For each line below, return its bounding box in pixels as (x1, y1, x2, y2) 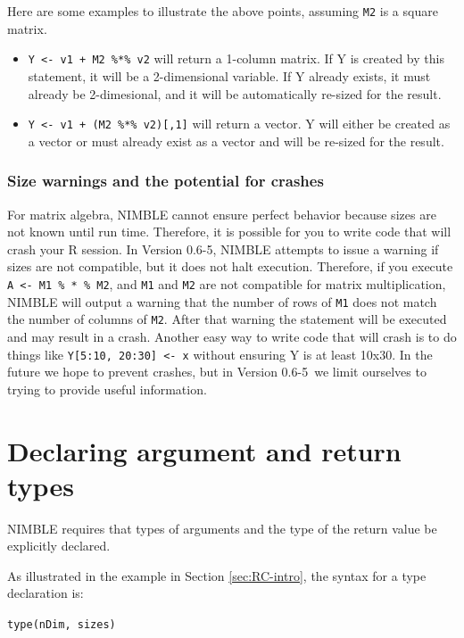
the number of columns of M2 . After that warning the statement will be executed (7, 310, 447, 328)
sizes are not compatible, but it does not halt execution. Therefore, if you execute (7, 257, 453, 276)
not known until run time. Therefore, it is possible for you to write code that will (7, 222, 452, 241)
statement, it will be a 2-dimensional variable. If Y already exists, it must (28, 66, 431, 85)
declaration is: (7, 584, 84, 602)
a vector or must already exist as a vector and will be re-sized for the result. (28, 131, 444, 150)
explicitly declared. (7, 536, 111, 555)
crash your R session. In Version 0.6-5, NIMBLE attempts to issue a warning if (7, 239, 439, 258)
